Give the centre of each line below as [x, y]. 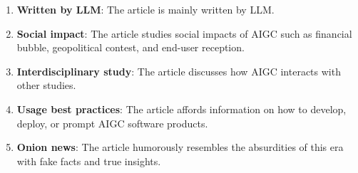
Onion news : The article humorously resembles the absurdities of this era [180, 147]
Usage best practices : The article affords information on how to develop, [181, 109]
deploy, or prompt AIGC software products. [112, 123]
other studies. [46, 85]
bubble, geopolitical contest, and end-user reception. [131, 47]
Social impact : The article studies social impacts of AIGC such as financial [184, 33]
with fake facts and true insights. [89, 161]
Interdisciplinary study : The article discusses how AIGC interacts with [179, 71]
